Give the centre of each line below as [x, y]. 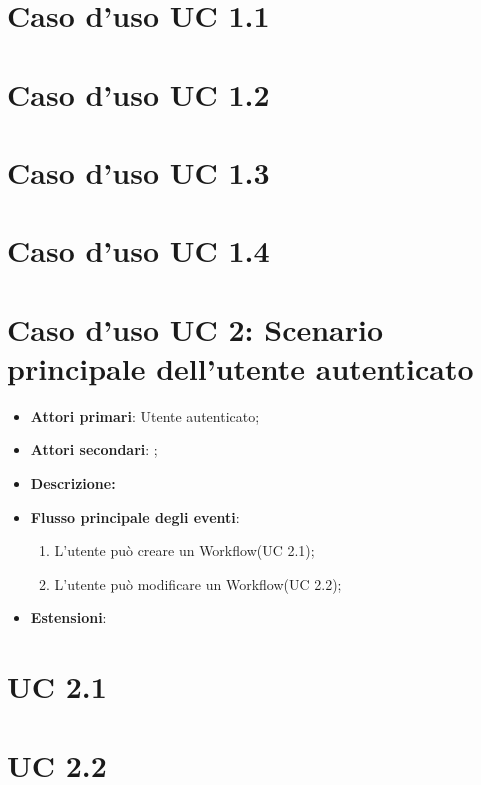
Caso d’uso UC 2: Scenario [195, 328]
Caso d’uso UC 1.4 [138, 250]
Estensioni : [68, 617]
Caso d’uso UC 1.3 [138, 171]
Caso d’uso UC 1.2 [138, 93]
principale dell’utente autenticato [240, 367]
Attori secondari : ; [94, 449]
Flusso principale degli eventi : [135, 516]
